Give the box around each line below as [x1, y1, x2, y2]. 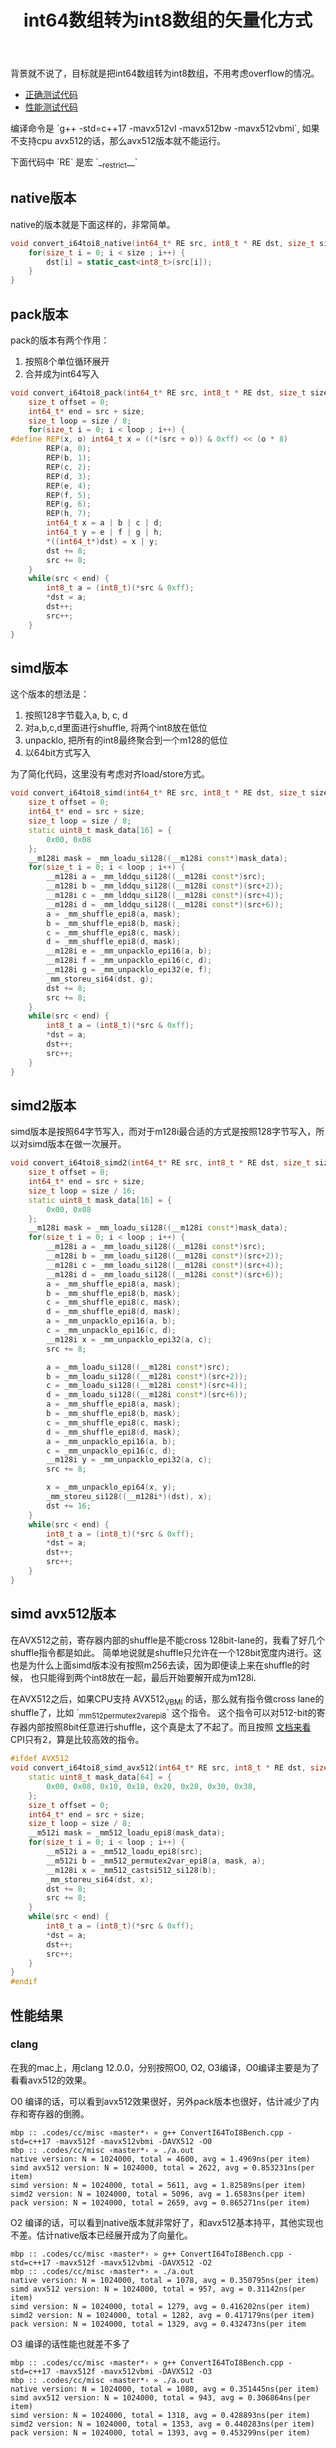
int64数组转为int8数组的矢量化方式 [23, 9, 313, 32]
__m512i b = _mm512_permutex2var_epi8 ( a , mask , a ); [46, 1856, 267, 1866]
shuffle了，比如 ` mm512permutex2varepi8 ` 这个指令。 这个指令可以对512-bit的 [10, 1707, 317, 1721]
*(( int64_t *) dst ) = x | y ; [46, 536, 159, 546]
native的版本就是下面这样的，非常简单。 [10, 218, 176, 230]
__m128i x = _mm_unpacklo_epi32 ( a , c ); [46, 1334, 213, 1345]
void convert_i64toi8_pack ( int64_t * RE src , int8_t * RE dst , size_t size [10, 387, 329, 398]
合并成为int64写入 [24, 367, 100, 380]
